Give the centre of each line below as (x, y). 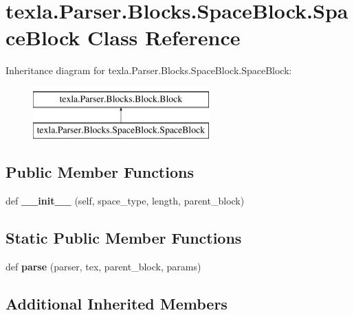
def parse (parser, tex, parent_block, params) (103, 267)
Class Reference (164, 37)
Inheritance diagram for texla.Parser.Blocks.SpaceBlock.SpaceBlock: (149, 70)
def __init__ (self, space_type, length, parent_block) (125, 201)
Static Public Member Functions (124, 238)
